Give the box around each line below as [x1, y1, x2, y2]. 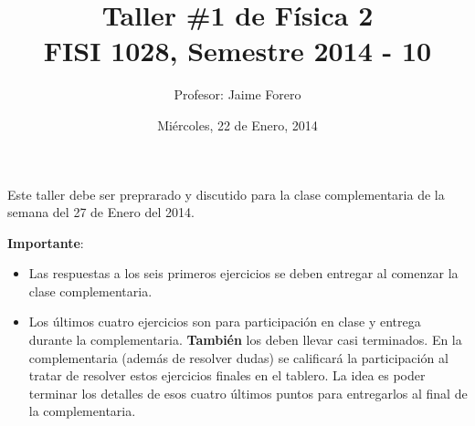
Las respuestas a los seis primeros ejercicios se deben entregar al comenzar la [28, 264, 459, 283]
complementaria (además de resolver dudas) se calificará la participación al [28, 348, 449, 367]
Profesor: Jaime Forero [174, 85, 301, 104]
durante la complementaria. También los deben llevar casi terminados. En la [28, 330, 462, 349]
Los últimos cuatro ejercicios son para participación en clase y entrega [28, 312, 421, 331]
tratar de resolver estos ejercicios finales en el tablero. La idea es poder [28, 366, 426, 385]
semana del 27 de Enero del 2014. [7, 203, 195, 222]
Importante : [7, 233, 84, 252]
